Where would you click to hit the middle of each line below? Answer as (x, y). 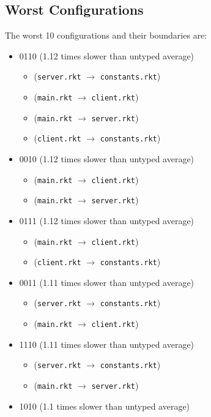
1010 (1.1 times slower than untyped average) (105, 406)
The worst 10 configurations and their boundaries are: (106, 35)
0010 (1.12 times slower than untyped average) (107, 159)
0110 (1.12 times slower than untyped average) (107, 55)
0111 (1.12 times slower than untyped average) (107, 220)
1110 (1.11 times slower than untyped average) (107, 344)
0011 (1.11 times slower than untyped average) (107, 282)
